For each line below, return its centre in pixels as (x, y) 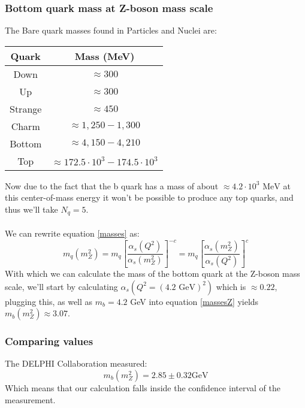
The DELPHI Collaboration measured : (76, 363)
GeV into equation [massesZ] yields (194, 301)
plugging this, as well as (49, 301)
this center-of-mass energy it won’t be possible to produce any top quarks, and (149, 197)
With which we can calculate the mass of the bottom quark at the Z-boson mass (152, 273)
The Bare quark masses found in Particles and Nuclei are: (111, 30)
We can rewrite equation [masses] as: (72, 233)
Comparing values (49, 341)
